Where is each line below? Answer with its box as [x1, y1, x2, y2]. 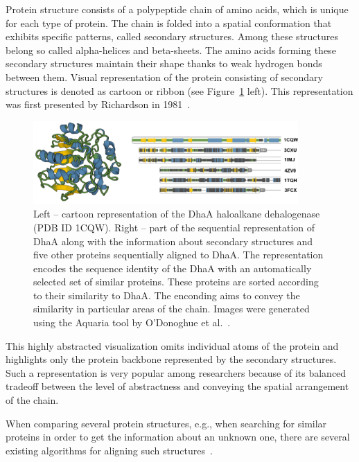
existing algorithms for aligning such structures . [6, 443, 213, 457]
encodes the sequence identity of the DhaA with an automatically [33, 260, 312, 275]
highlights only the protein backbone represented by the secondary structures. [6, 352, 337, 366]
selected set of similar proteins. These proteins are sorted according [33, 274, 319, 289]
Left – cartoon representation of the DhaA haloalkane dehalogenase [33, 206, 320, 221]
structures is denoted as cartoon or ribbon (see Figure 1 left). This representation [6, 83, 353, 98]
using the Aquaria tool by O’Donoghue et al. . [33, 315, 231, 330]
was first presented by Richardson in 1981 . [6, 97, 191, 112]
